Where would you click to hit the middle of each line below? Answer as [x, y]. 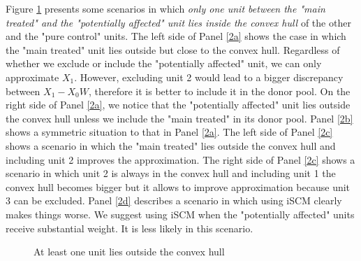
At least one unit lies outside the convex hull [129, 252]
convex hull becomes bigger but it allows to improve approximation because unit [178, 186]
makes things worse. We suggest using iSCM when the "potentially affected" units [180, 214]
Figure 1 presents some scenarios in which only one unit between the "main [165, 8]
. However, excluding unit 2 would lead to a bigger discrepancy [209, 77]
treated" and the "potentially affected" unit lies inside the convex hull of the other [178, 22]
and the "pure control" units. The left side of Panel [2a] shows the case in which [176, 36]
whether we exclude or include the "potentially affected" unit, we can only [164, 63]
